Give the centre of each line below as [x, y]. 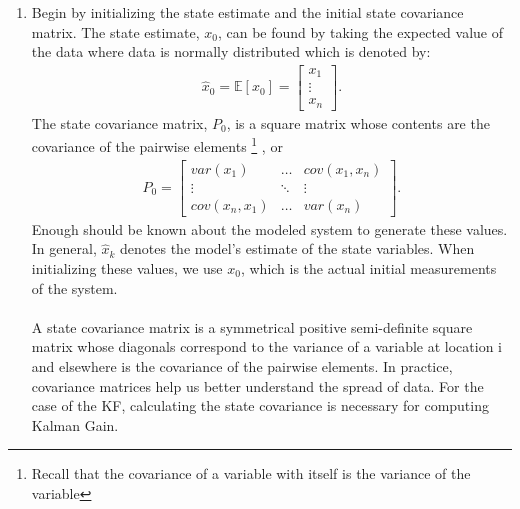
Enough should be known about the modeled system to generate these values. [269, 228]
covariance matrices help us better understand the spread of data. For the [257, 385]
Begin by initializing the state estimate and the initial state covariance [247, 12]
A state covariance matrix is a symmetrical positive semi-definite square [252, 326]
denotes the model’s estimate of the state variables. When [297, 248]
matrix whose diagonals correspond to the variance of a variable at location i [266, 346]
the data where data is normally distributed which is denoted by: [231, 51]
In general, [64, 248]
